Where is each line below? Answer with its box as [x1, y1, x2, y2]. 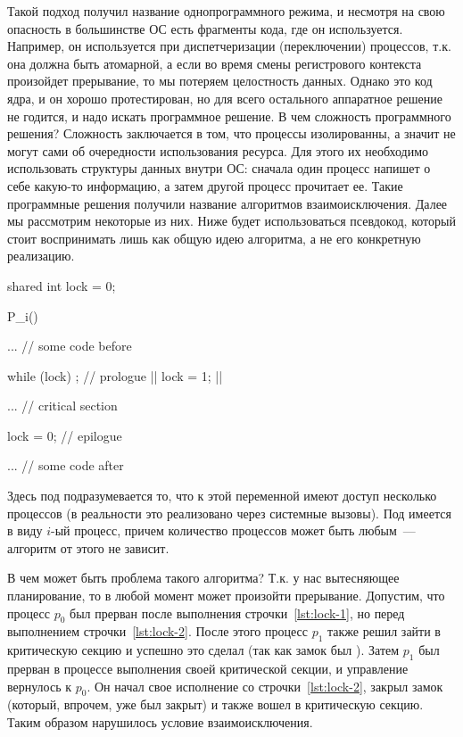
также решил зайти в [327, 622, 441, 641]
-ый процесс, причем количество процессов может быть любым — [51, 521, 416, 540]
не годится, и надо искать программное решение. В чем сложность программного [7, 106, 451, 125]
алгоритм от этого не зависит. [7, 538, 169, 557]
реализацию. [7, 246, 75, 265]
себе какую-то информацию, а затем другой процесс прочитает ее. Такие [7, 176, 403, 195]
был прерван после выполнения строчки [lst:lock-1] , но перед [70, 603, 405, 622]
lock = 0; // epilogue [7, 426, 122, 444]
